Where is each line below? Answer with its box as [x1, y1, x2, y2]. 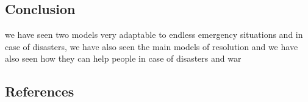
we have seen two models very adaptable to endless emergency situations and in [5, 28, 303, 41]
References [5, 82, 74, 101]
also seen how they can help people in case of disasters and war [5, 52, 242, 65]
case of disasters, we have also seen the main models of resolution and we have [5, 40, 298, 53]
